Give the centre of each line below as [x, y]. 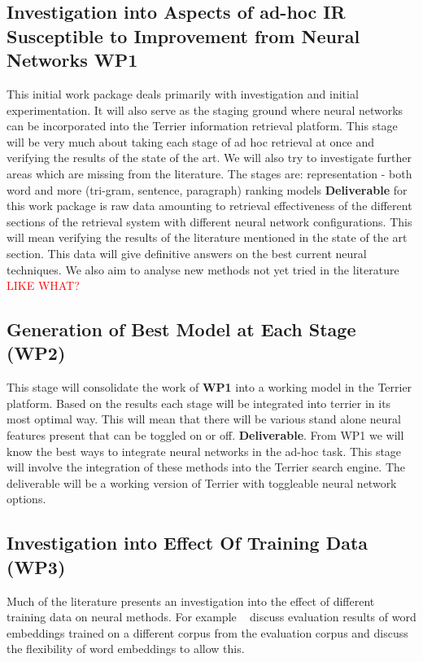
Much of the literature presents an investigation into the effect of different [191, 601]
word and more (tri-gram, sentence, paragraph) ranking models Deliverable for [207, 189]
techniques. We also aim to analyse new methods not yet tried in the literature [203, 269]
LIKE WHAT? [43, 285]
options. [26, 499]
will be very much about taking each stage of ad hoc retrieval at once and [191, 141]
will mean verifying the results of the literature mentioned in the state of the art [207, 237]
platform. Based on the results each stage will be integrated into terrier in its [199, 403]
